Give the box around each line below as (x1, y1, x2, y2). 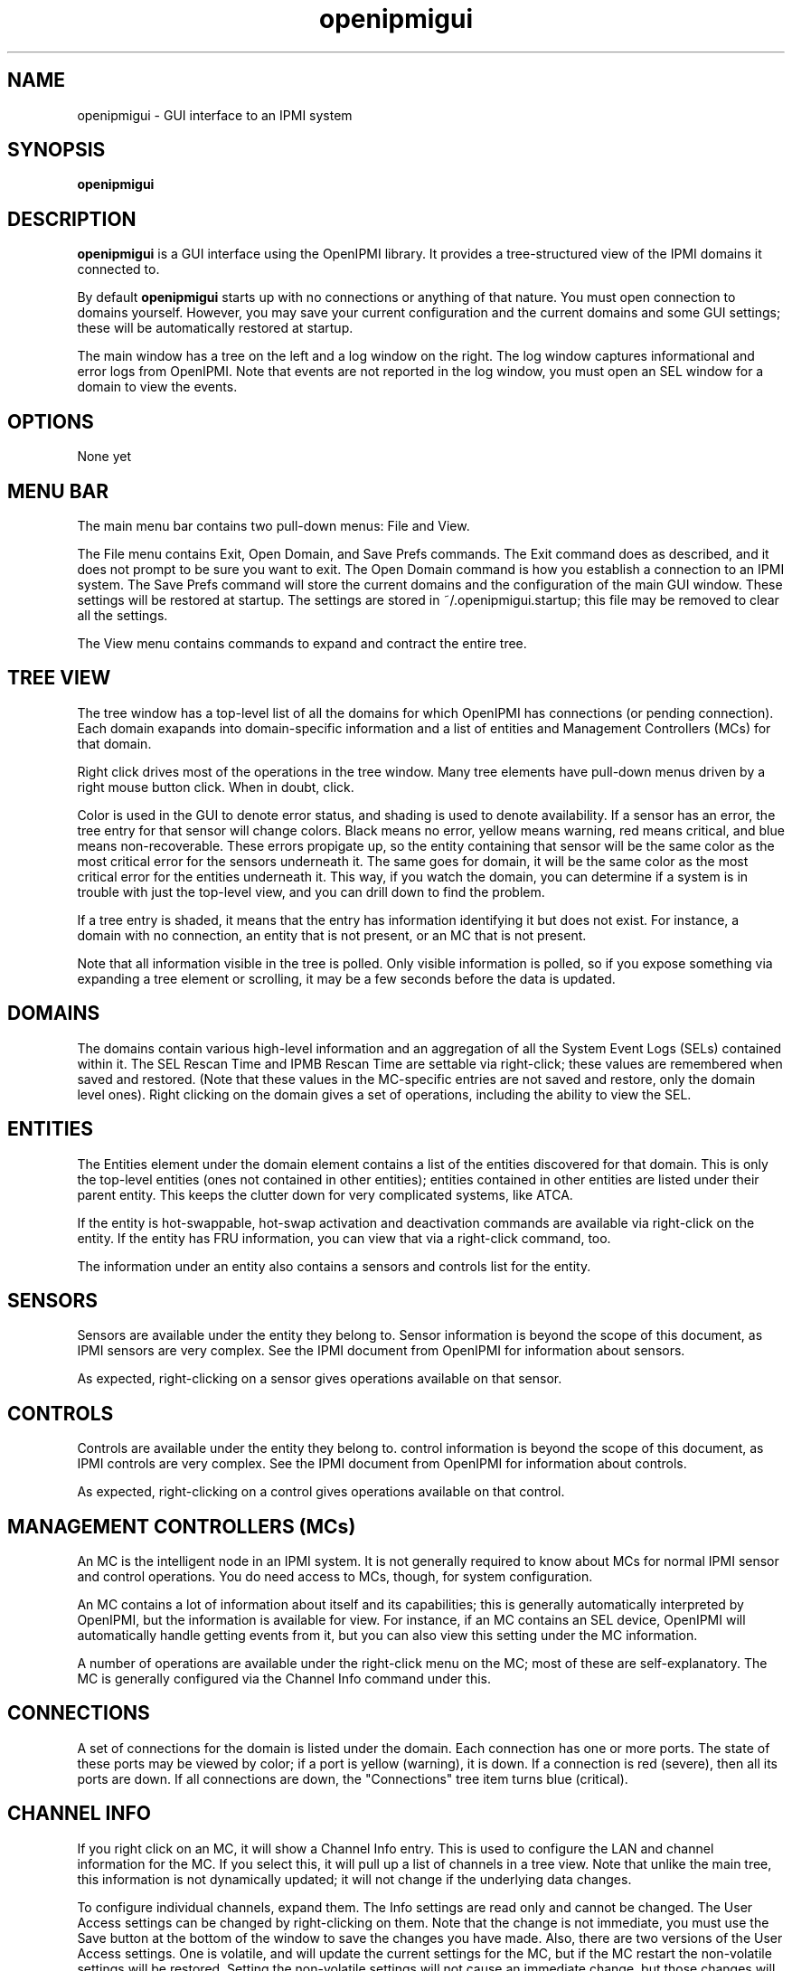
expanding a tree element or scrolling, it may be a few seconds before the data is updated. (77, 970, 616, 986)
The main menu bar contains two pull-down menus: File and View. (77, 517, 470, 533)
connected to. (77, 261, 160, 278)
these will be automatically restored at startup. (77, 320, 354, 336)
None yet (77, 448, 132, 465)
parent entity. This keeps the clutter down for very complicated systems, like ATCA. (77, 1186, 573, 1202)
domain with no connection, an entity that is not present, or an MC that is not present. (77, 927, 587, 943)
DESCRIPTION (7, 207, 137, 231)
